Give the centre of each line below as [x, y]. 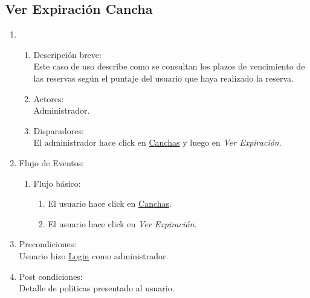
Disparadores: [59, 130]
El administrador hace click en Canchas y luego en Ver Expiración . [157, 142]
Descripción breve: [67, 54]
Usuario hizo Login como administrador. [94, 255]
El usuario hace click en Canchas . [110, 203]
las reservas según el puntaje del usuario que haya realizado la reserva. [163, 78]
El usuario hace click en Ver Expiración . [122, 223]
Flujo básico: [57, 183]
